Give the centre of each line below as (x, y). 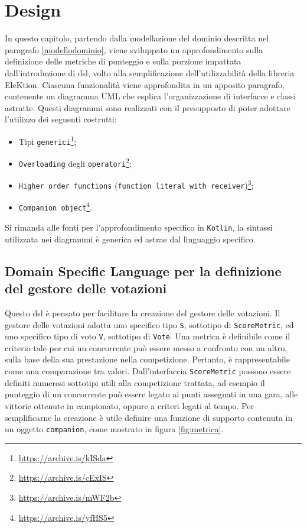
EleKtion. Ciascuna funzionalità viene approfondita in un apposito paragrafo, (145, 84)
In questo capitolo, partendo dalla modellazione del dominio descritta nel (137, 38)
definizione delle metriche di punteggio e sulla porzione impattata (123, 61)
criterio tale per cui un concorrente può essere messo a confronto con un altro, (146, 347)
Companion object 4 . (55, 206)
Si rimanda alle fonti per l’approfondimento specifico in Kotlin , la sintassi (139, 227)
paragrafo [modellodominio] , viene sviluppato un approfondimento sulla (134, 49)
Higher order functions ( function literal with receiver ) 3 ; (136, 184)
